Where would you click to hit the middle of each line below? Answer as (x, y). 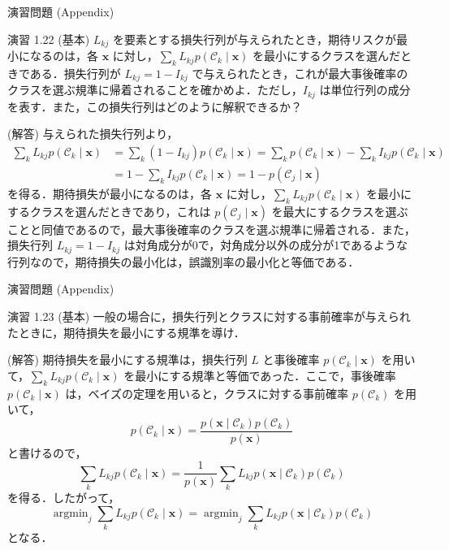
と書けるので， (47, 452)
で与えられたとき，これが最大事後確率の (300, 73)
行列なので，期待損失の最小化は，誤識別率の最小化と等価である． (183, 261)
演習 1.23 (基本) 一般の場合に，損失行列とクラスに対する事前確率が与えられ (209, 316)
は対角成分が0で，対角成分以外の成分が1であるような (266, 245)
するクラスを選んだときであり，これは (109, 211)
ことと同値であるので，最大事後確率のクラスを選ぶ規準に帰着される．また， (212, 229)
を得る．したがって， (64, 498)
